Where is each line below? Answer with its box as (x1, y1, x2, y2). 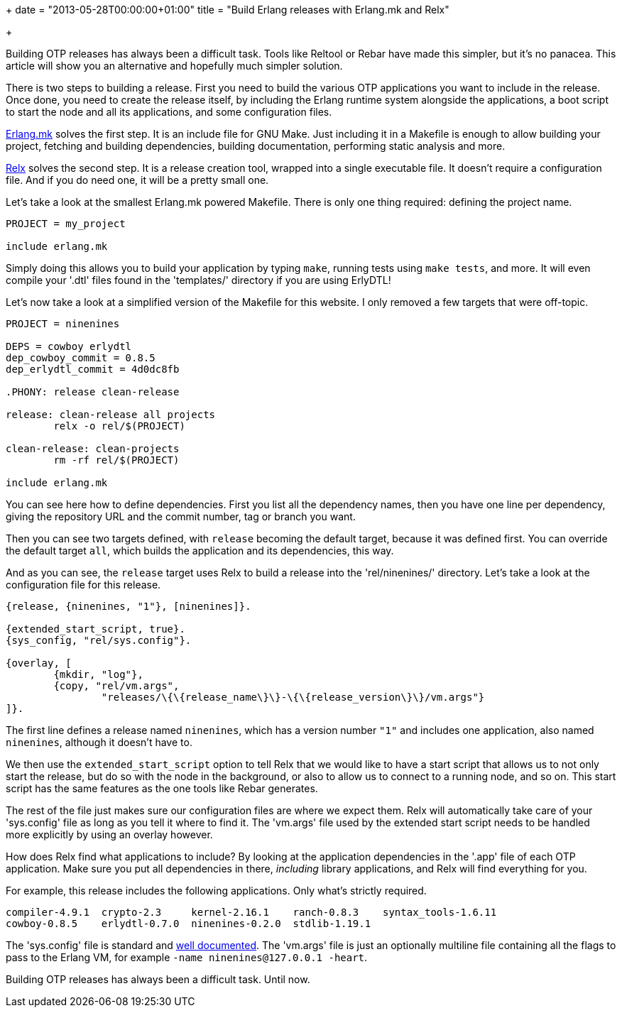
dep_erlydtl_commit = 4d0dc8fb (6, 363, 180, 375)
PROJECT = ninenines (6, 318, 120, 329)
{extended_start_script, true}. (6, 623, 185, 635)
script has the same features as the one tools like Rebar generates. (6, 782, 318, 794)
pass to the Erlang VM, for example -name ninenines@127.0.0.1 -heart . (6, 951, 368, 963)
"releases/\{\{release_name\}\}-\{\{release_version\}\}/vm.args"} (101, 691, 485, 703)
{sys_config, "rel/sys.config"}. (6, 635, 192, 646)
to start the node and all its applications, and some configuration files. (6, 106, 332, 118)
